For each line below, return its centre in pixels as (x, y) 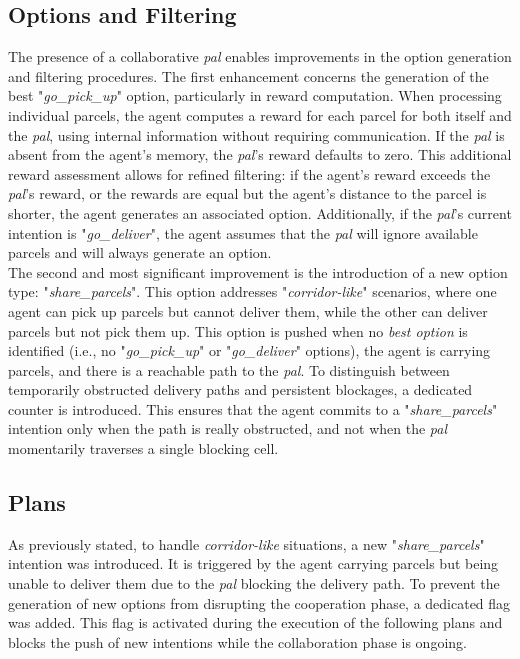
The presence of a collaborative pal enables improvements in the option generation (260, 56)
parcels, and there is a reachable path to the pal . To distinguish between (229, 369)
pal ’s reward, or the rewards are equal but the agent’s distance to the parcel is (247, 193)
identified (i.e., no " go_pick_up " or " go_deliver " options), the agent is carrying (249, 350)
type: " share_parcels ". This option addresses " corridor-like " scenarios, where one (252, 291)
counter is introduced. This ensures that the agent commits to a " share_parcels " (253, 408)
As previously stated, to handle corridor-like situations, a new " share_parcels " (246, 543)
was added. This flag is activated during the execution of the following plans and (255, 622)
